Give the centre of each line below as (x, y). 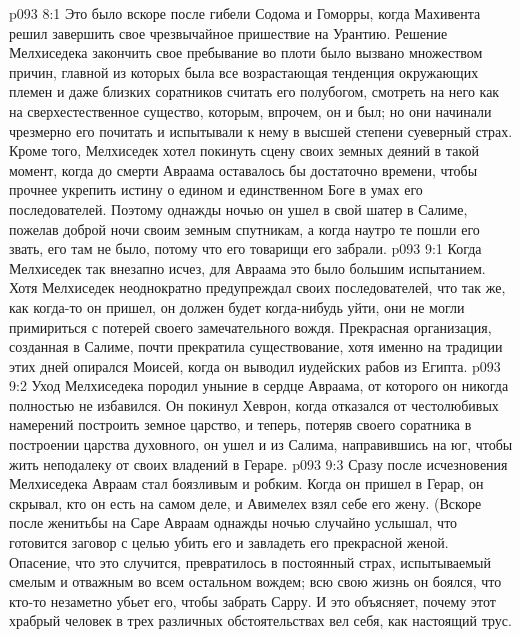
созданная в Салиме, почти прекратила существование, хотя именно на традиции (256, 346)
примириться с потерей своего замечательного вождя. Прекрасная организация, (250, 326)
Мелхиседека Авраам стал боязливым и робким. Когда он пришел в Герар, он (246, 483)
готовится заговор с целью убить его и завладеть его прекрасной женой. (229, 542)
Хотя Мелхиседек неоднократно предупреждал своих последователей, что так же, (257, 287)
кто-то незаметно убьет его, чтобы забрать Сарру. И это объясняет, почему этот (252, 600)
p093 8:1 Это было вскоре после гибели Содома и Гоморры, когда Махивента (245, 13)
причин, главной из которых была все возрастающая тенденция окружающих (244, 71)
